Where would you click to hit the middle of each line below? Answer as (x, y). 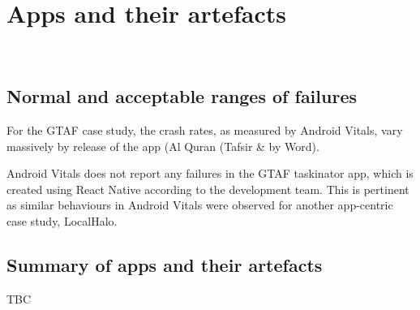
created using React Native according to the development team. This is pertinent (208, 189)
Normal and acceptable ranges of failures (182, 96)
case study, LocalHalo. (62, 220)
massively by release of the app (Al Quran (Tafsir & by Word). (163, 146)
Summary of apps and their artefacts (165, 264)
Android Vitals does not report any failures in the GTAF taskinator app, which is (210, 173)
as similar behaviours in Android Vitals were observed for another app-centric (200, 205)
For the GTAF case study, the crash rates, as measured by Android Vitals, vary (205, 129)
